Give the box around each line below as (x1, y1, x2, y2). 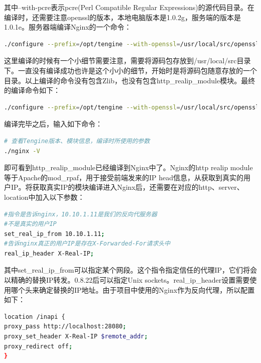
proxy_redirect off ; (4, 342, 73, 350)
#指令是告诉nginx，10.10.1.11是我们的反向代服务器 (4, 210, 157, 218)
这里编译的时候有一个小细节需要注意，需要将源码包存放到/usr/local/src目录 (4, 55, 251, 66)
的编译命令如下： (4, 85, 60, 95)
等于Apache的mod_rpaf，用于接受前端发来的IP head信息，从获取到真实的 (4, 172, 244, 182)
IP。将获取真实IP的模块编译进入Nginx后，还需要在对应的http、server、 (11, 182, 244, 192)
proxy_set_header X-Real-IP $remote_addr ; (4, 333, 148, 340)
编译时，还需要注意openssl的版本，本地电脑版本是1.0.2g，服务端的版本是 (4, 12, 241, 22)
